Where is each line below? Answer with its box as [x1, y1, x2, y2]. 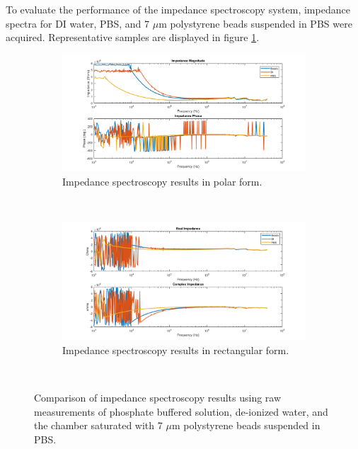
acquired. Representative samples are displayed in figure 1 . [6, 30, 260, 45]
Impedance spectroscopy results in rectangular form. [62, 342, 289, 357]
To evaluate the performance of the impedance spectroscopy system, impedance [6, 2, 350, 16]
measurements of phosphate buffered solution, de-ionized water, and [34, 404, 328, 419]
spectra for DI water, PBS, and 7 [6, 16, 149, 30]
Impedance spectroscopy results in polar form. [62, 174, 262, 188]
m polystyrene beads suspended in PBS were [158, 16, 352, 30]
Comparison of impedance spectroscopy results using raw [34, 390, 282, 404]
